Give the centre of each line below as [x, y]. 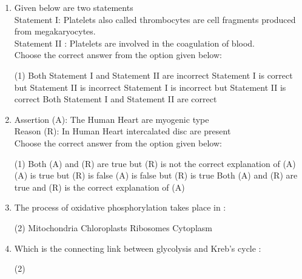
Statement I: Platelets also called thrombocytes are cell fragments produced [155, 19]
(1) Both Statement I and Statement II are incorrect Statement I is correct [153, 75]
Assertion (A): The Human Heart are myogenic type [112, 119]
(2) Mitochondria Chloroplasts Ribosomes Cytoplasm [113, 227]
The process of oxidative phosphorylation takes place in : [120, 207]
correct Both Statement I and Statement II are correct [116, 99]
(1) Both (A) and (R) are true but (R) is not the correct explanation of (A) [155, 163]
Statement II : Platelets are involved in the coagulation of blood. [135, 43]
